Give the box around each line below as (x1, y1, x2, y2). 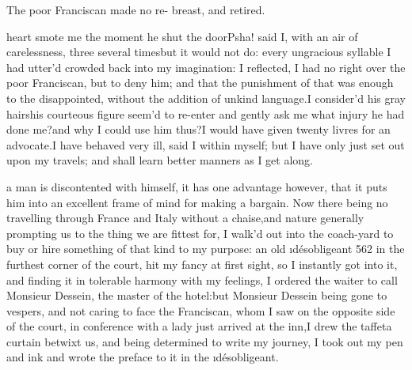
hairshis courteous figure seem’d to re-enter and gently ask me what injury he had (6, 105, 405, 122)
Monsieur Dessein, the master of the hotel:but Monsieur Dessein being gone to (6, 287, 387, 304)
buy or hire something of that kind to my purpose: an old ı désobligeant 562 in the (6, 240, 405, 257)
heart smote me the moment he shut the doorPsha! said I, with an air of (6, 28, 358, 44)
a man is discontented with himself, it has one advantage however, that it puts (6, 178, 387, 194)
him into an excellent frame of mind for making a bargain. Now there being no (6, 194, 388, 210)
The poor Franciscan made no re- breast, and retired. (6, 2, 265, 17)
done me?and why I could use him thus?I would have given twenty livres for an (6, 121, 391, 138)
